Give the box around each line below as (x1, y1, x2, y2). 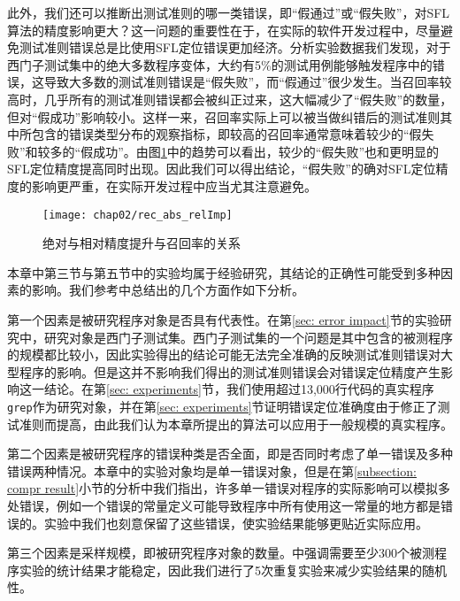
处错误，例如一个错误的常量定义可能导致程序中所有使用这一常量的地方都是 (7, 496, 441, 514)
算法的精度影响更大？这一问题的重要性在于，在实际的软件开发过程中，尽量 (7, 20, 441, 39)
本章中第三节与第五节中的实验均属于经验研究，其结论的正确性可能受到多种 (7, 263, 441, 281)
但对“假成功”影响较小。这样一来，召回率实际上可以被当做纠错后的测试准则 (7, 107, 441, 126)
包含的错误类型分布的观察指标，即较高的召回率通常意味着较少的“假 (31, 125, 422, 143)
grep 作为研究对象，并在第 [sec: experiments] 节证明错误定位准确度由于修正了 (7, 397, 438, 415)
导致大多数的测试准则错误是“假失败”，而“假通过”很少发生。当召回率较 (43, 73, 452, 91)
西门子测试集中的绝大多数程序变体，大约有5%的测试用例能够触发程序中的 (7, 55, 433, 73)
